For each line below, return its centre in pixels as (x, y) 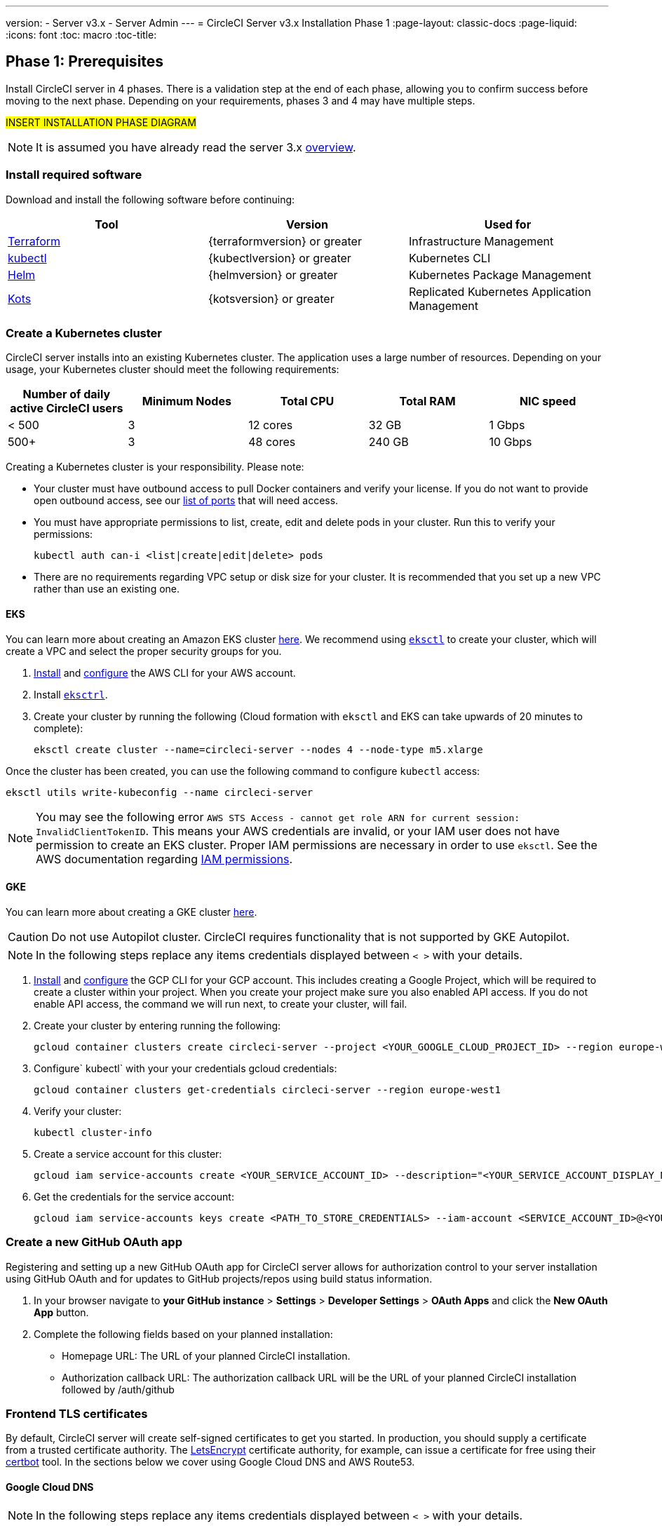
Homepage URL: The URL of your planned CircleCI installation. (206, 1355)
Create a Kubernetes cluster (84, 333)
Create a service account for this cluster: (128, 1154)
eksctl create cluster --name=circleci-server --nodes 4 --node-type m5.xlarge (258, 749)
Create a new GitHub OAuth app (94, 1242)
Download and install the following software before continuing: (150, 199)
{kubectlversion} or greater (279, 258)
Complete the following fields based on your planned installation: (183, 1334)
